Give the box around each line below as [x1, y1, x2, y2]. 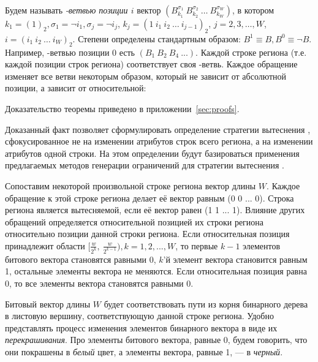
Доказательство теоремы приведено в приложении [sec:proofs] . [5, 102, 240, 115]
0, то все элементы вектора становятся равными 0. [5, 276, 194, 289]
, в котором [232, 4, 274, 16]
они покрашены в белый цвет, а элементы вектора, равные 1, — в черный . [5, 345, 283, 358]
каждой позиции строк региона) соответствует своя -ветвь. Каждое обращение [5, 58, 298, 70]
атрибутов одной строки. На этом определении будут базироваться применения [5, 146, 300, 159]
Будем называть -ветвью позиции [5, 4, 128, 16]
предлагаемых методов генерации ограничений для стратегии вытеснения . [5, 159, 284, 172]
